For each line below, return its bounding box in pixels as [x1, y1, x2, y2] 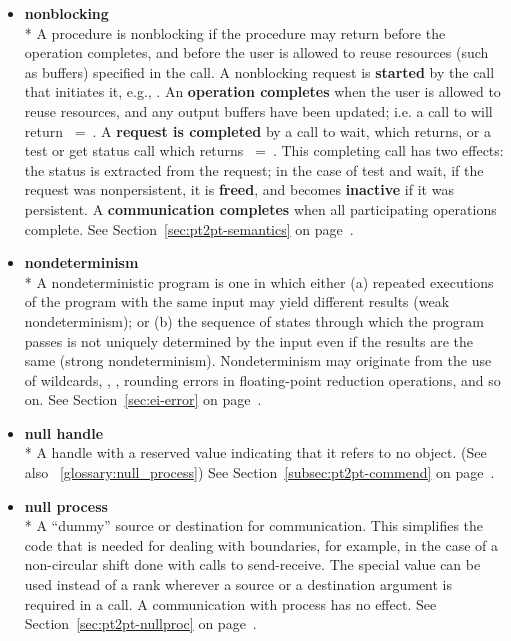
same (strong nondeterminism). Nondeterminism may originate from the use [24, 350, 492, 371]
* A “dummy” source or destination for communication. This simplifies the [24, 515, 484, 536]
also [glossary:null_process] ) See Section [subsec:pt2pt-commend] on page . [24, 462, 495, 483]
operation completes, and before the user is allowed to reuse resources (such [24, 42, 489, 63]
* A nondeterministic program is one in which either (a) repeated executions [24, 271, 494, 292]
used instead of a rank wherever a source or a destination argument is [24, 574, 453, 595]
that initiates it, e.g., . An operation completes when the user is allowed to [24, 81, 501, 102]
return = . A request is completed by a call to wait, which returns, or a [24, 120, 491, 141]
